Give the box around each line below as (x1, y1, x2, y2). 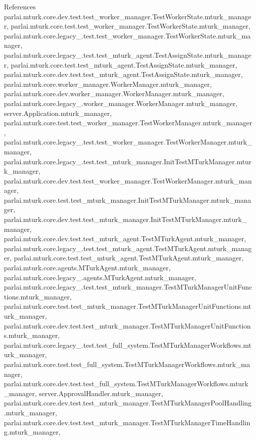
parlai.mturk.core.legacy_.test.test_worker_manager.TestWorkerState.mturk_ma (4, 30, 251, 40)
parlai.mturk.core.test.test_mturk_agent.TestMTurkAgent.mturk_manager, (14, 253, 244, 263)
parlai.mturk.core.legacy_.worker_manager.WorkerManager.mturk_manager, (4, 98, 238, 108)
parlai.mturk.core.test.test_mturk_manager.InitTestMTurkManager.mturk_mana (4, 194, 251, 205)
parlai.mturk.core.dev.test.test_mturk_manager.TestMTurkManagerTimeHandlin (4, 417, 251, 427)
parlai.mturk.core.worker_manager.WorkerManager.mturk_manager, (4, 78, 212, 89)
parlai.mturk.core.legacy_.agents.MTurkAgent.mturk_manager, (4, 272, 196, 282)
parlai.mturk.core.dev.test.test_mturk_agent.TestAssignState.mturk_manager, (4, 69, 243, 79)
